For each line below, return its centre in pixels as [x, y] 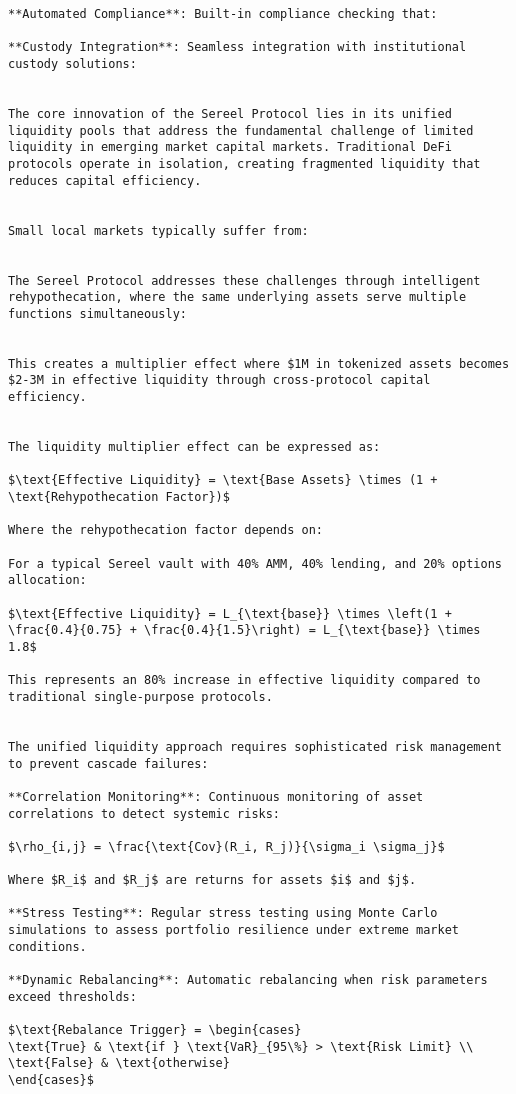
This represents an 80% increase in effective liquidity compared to [244, 680]
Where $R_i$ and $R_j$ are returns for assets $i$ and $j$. [212, 880]
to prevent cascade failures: [108, 763]
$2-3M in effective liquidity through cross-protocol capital [219, 380]
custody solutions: [72, 63]
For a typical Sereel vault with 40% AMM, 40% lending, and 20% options [255, 563]
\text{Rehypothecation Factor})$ [119, 497]
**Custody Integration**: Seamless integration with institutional [237, 47]
